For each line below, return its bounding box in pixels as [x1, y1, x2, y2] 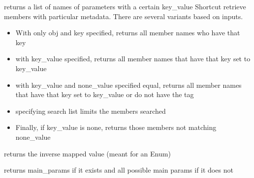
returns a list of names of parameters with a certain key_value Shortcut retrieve [4, 1, 246, 11]
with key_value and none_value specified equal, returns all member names [15, 79, 242, 90]
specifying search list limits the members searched [15, 105, 166, 116]
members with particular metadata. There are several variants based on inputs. [4, 11, 243, 21]
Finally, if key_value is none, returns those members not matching [15, 122, 217, 132]
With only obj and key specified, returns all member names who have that [15, 27, 240, 38]
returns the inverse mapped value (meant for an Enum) [4, 148, 171, 158]
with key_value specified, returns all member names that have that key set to [15, 53, 251, 64]
